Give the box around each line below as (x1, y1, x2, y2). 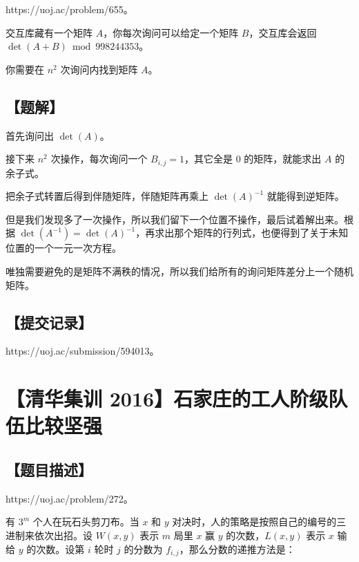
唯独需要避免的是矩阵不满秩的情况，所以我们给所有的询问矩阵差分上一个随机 (6, 264, 353, 278)
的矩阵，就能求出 (244, 151, 322, 166)
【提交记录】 (6, 311, 93, 332)
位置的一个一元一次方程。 (6, 241, 122, 255)
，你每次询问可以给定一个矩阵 (103, 25, 239, 39)
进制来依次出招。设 (6, 527, 93, 542)
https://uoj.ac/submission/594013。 (6, 344, 159, 358)
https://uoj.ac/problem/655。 (6, 2, 133, 16)
